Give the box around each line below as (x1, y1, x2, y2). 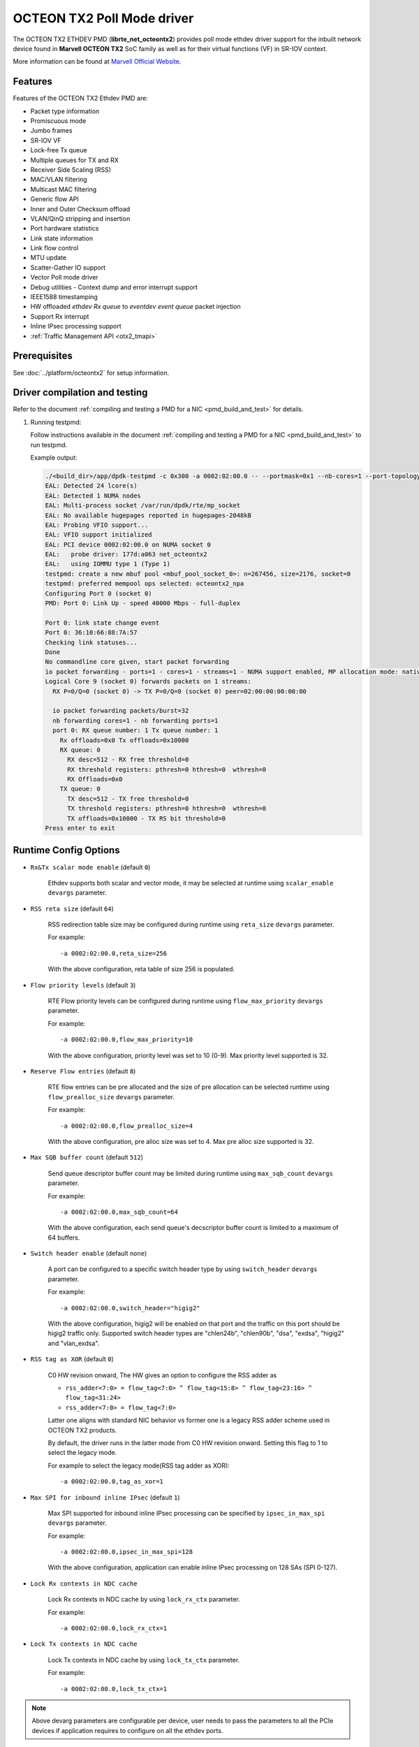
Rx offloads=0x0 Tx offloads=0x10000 (59, 736, 189, 744)
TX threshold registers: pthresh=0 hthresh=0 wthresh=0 (67, 804, 267, 813)
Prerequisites (13, 350, 73, 362)
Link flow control (30, 244, 79, 252)
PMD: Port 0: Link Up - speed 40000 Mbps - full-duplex (45, 600, 241, 607)
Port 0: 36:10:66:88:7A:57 (45, 629, 138, 637)
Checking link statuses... (45, 638, 138, 646)
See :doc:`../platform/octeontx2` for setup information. (13, 368, 170, 377)
